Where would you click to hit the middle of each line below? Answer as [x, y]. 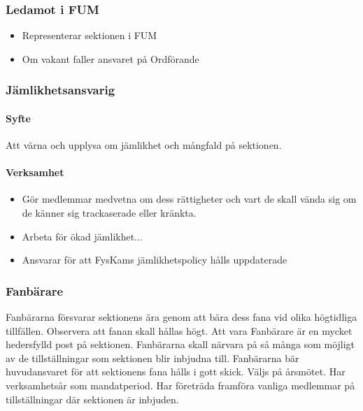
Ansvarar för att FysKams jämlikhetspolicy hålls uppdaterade [155, 260]
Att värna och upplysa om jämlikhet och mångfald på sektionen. [144, 145]
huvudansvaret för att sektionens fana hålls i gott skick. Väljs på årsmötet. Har [176, 372]
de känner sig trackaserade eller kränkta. [109, 213]
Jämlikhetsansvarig [60, 90]
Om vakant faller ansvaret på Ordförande [111, 58]
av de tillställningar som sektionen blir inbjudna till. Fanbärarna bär [152, 358]
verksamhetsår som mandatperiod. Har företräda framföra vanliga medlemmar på [180, 385]
